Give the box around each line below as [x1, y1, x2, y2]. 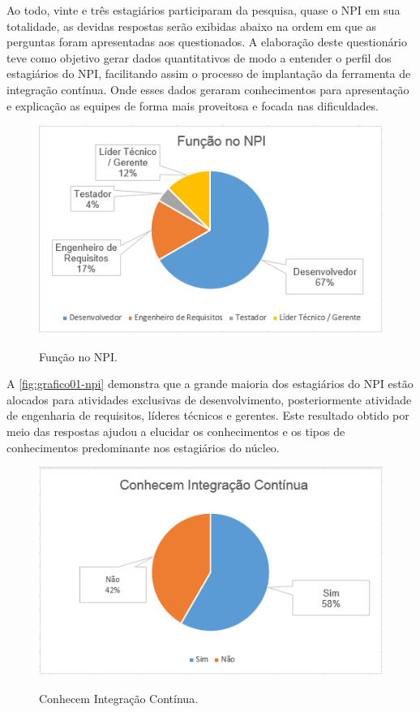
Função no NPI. [39, 347, 118, 365]
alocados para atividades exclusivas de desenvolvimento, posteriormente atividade [6, 391, 412, 408]
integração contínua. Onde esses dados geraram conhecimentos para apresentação [6, 80, 409, 97]
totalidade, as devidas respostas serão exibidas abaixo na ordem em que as [6, 17, 377, 34]
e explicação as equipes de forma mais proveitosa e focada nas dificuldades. [6, 97, 379, 114]
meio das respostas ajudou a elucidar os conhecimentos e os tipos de [6, 422, 345, 439]
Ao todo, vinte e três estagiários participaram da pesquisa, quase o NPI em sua [6, 2, 401, 18]
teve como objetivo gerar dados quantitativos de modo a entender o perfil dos [6, 49, 392, 66]
